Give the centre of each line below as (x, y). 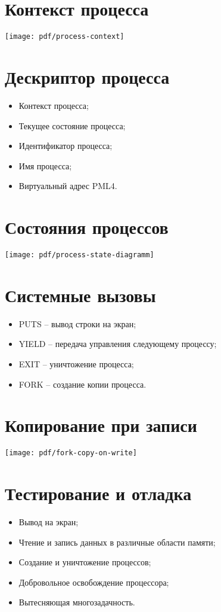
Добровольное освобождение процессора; (94, 582)
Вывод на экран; (49, 522)
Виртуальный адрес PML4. (68, 186)
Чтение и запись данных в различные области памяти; (117, 542)
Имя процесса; (45, 165)
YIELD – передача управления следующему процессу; (118, 344)
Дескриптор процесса (87, 76)
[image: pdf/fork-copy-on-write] (71, 453)
